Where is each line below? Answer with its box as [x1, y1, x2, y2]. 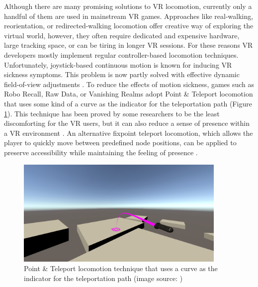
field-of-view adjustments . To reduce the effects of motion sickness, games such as [4, 79, 255, 89]
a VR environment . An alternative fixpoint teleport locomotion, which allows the [4, 127, 253, 138]
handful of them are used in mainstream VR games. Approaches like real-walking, [4, 10, 254, 21]
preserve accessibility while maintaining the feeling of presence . [4, 147, 198, 157]
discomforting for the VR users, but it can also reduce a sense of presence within [4, 118, 250, 128]
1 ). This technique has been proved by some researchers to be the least [4, 108, 220, 118]
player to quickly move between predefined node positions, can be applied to [4, 137, 237, 148]
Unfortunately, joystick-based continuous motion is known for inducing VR [4, 59, 232, 70]
